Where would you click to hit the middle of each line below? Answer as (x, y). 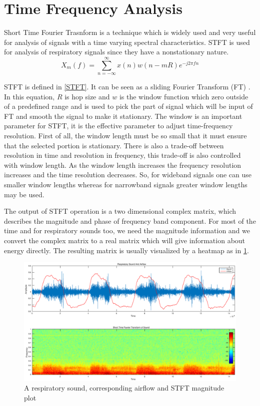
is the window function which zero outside (184, 96)
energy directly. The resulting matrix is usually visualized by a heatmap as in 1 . (126, 250)
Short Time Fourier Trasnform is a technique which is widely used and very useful (130, 32)
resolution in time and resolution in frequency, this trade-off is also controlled (122, 155)
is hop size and (87, 96)
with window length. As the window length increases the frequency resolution (123, 165)
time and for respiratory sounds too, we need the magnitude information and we (127, 230)
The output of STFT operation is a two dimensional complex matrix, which (120, 211)
